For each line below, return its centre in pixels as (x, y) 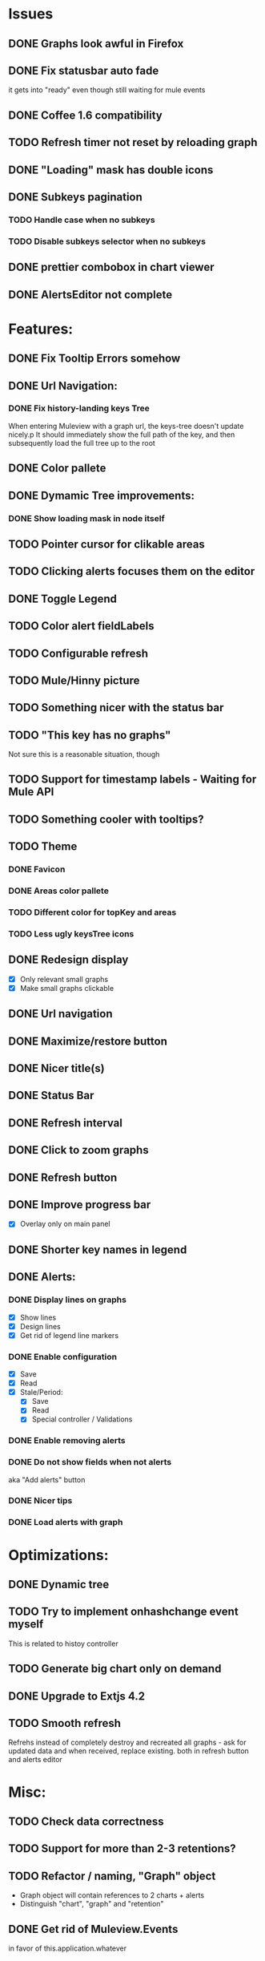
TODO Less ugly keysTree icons (71, 933)
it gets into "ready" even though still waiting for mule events (107, 90)
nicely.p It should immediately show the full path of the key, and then (122, 435)
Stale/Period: (41, 1393)
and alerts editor (35, 1760)
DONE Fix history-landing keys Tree (79, 408)
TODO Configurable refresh (78, 653)
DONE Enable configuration (63, 1357)
